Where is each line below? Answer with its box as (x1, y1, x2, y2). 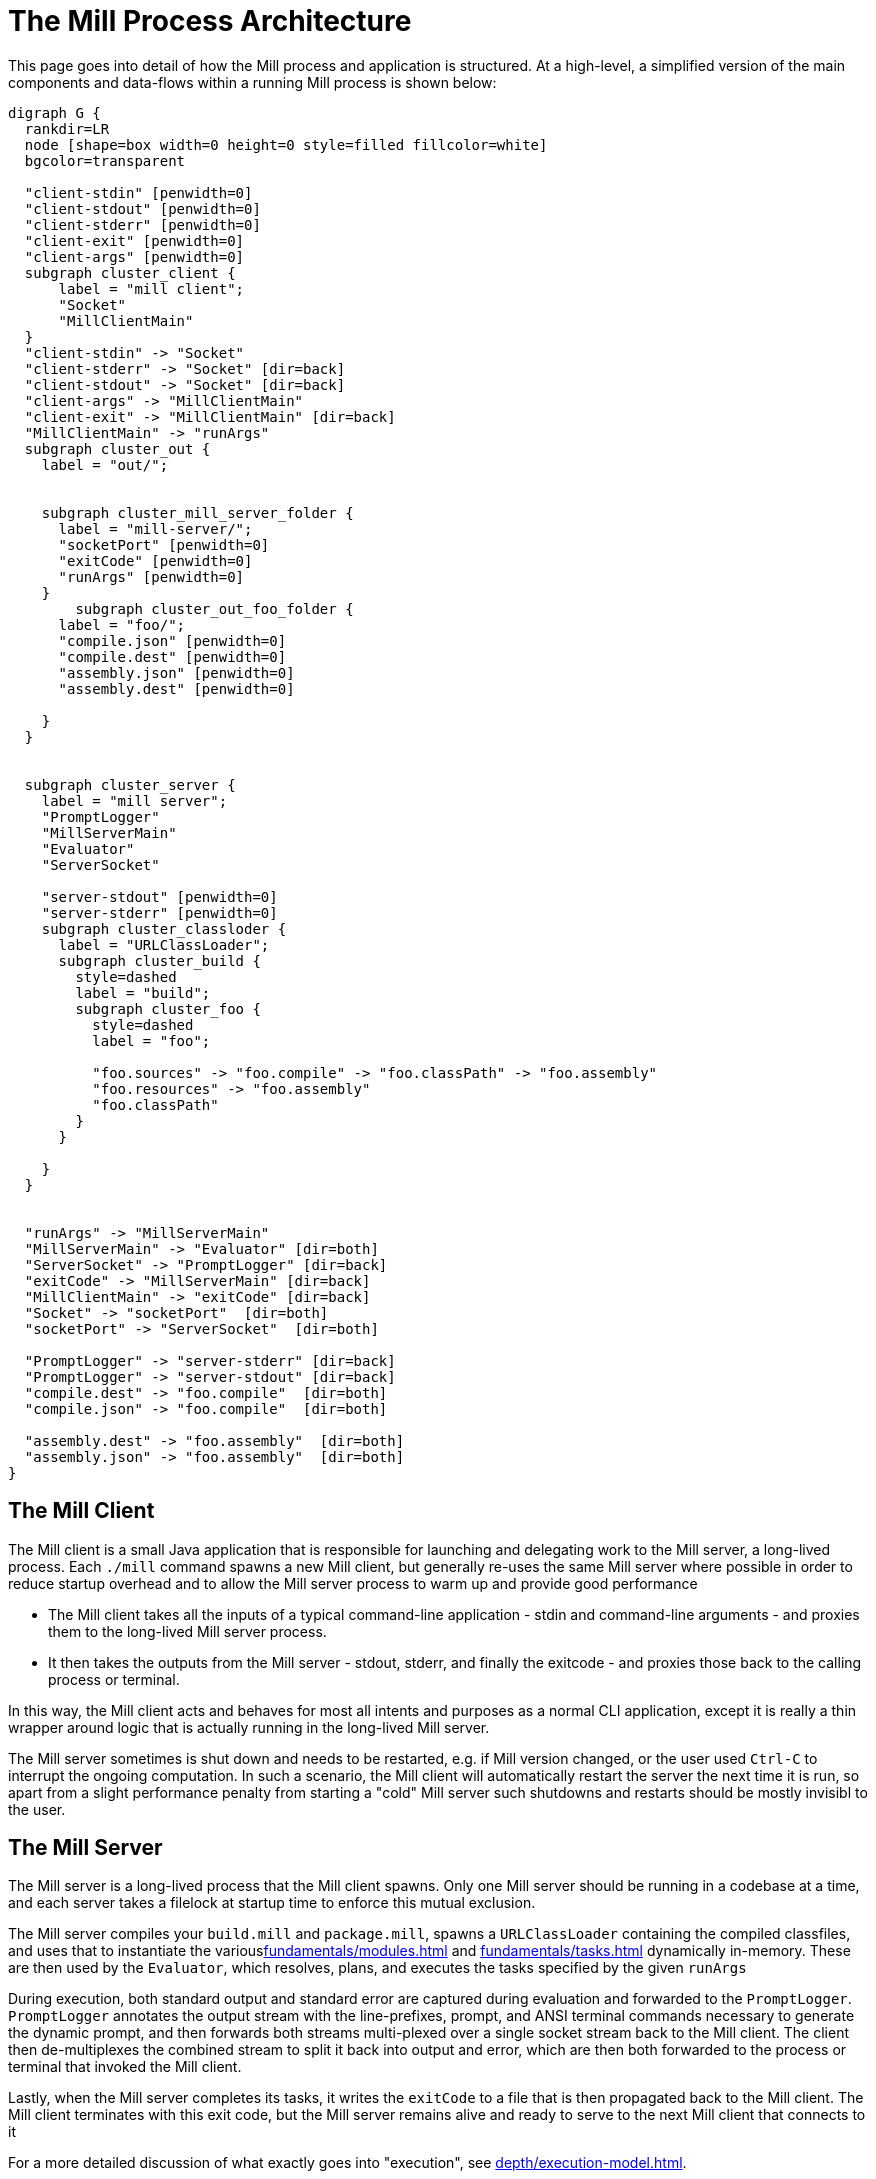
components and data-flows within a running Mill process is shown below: (8, 73, 497, 91)
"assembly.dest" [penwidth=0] (58, 680, 295, 697)
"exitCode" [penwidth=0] (58, 552, 253, 569)
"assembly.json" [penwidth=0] (58, 664, 295, 681)
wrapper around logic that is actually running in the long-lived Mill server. (8, 1718, 490, 1736)
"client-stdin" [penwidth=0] (24, 184, 253, 201)
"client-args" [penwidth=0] (24, 248, 245, 265)
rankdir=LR (24, 120, 110, 137)
